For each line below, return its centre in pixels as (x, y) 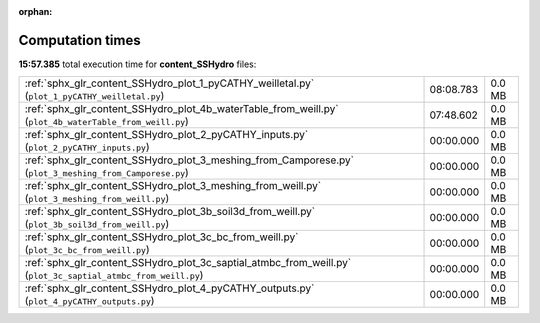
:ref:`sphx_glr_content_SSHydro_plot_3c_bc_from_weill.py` (161, 237)
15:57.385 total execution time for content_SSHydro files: (137, 64)
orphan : (35, 11)
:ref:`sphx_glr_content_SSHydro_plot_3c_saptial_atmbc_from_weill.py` (188, 263)
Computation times (79, 40)
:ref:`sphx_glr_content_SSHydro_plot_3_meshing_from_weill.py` (173, 186)
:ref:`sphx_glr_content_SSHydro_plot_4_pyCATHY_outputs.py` (169, 288)
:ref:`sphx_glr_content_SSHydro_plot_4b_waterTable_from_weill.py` (181, 109)
